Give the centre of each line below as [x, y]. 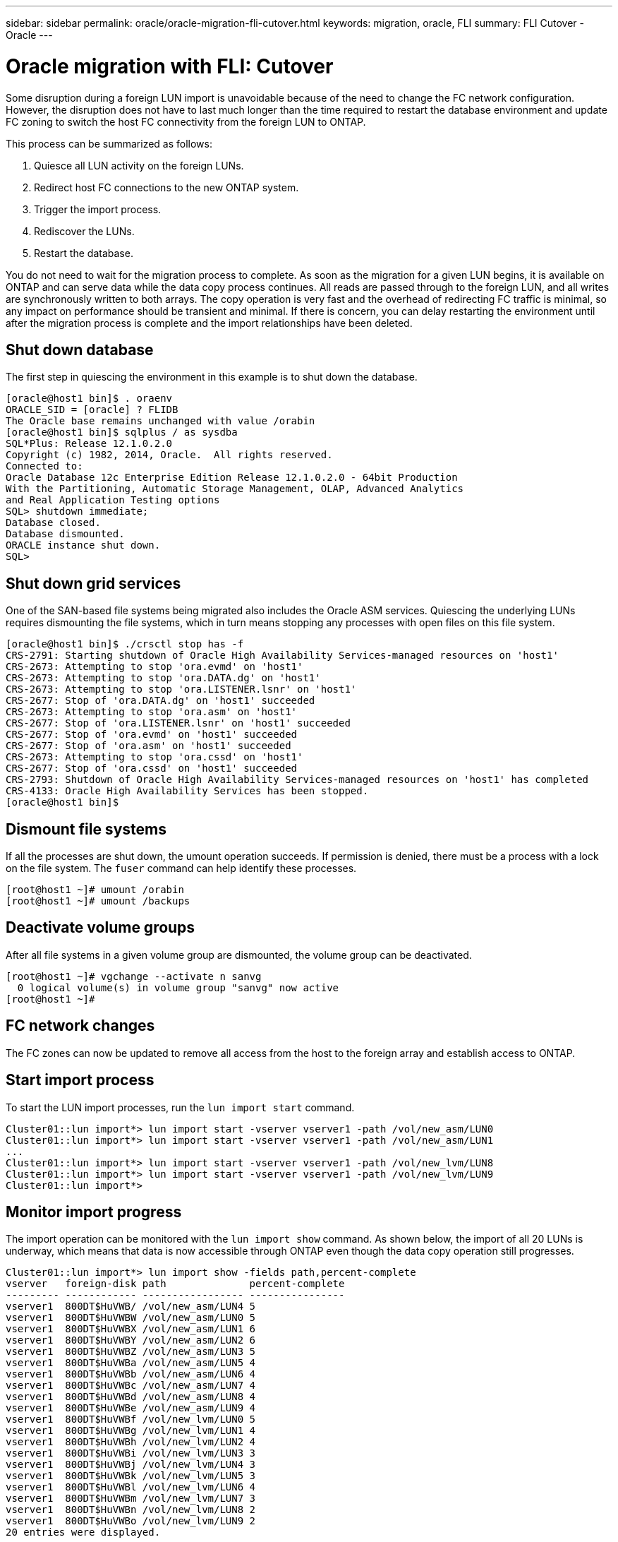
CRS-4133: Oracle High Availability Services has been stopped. [187, 791]
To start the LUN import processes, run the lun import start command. [180, 1107]
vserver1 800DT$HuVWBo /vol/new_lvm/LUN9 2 [131, 1521]
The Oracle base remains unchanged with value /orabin [160, 421]
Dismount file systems [86, 829]
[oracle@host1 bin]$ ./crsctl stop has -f [125, 644]
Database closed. [53, 523]
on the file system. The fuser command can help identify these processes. [181, 868]
